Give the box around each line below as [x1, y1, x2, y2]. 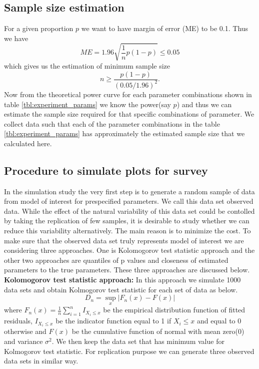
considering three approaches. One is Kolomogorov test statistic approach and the [4, 245, 255, 255]
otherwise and [4, 326, 46, 336]
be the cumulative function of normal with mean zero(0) [71, 326, 244, 336]
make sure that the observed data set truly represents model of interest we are [4, 235, 244, 245]
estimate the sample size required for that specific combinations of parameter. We [4, 109, 254, 119]
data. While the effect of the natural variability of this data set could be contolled [4, 205, 255, 216]
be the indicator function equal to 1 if [55, 315, 171, 326]
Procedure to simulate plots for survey [4, 162, 208, 178]
